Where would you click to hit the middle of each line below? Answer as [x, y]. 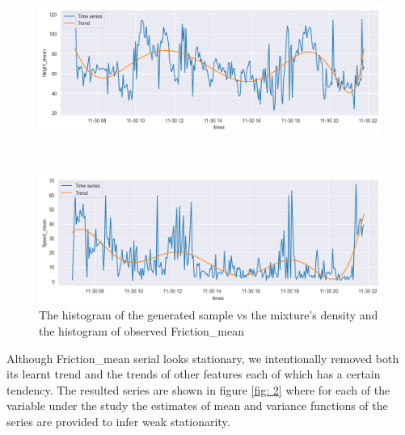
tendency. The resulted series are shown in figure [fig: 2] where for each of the [198, 389]
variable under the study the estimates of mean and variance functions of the [197, 405]
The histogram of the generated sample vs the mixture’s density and [209, 315]
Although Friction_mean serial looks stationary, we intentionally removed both [203, 358]
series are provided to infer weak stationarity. [118, 421]
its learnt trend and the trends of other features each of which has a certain [194, 374]
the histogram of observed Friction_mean [142, 331]
